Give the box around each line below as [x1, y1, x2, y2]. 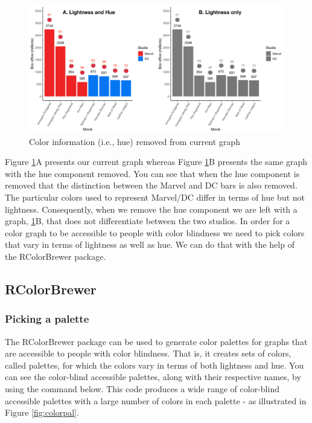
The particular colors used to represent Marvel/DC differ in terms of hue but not [5, 190, 305, 203]
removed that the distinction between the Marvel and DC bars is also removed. [5, 179, 298, 192]
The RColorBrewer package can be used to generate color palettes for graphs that [5, 335, 308, 347]
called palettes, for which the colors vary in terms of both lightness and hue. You [5, 358, 304, 371]
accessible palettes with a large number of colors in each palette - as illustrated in [5, 394, 307, 407]
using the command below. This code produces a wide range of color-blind [5, 382, 279, 395]
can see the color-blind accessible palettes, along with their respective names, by [5, 370, 301, 383]
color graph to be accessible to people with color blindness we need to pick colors [5, 226, 305, 239]
